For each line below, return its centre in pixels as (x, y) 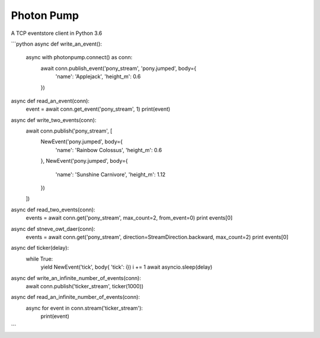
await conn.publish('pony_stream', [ (69, 131)
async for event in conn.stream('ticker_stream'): (84, 308)
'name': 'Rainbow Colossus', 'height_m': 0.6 (109, 150)
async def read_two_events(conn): (53, 210)
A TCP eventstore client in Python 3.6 (57, 33)
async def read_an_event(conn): (50, 101)
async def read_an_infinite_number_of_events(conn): (76, 297)
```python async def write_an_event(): (57, 44)
